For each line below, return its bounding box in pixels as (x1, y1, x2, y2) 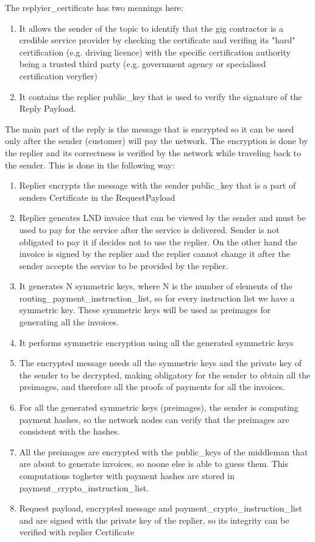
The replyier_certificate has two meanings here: (5, 1, 183, 13)
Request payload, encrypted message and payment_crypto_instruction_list (19, 502, 302, 515)
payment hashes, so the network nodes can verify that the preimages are (19, 413, 289, 425)
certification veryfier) (19, 69, 97, 82)
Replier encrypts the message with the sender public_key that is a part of (19, 179, 296, 192)
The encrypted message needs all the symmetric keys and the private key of (19, 356, 302, 369)
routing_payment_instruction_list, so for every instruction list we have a (19, 291, 295, 304)
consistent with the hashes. (19, 425, 120, 438)
